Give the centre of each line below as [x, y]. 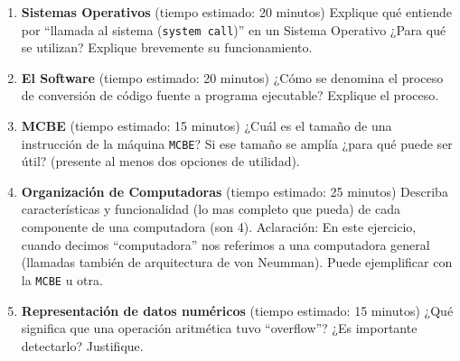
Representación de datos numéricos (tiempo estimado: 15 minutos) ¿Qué [237, 310]
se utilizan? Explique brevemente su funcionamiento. [167, 47]
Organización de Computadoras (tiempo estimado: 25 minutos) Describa [235, 191]
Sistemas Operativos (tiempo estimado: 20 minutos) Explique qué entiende [236, 12]
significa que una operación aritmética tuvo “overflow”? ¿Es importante [219, 328]
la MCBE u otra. [62, 279]
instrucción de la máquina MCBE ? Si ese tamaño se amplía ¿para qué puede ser [237, 143]
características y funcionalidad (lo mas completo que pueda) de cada [211, 209]
